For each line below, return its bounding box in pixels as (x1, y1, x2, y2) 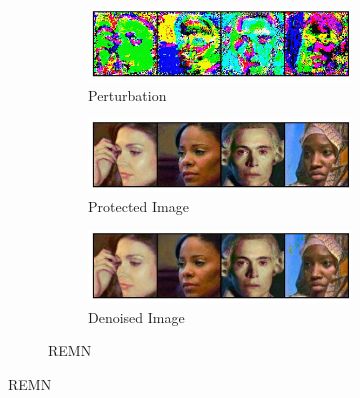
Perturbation (88, 84, 167, 105)
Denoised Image (88, 306, 185, 327)
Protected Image (88, 195, 189, 216)
